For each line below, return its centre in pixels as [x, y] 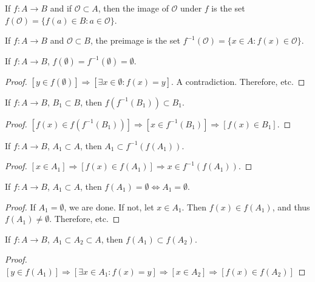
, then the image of [133, 8]
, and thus [291, 206]
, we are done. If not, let [109, 206]
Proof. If [20, 206]
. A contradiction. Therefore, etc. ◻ [238, 81]
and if [61, 8]
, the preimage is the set [135, 40]
